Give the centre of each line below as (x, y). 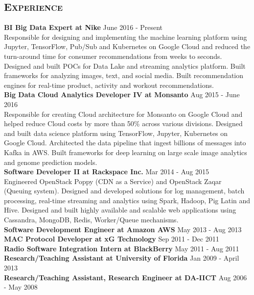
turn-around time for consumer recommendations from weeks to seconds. (113, 56)
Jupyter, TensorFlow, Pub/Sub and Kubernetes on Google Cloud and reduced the (127, 46)
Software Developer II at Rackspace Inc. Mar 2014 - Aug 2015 (107, 172)
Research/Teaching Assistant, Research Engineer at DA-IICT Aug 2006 (126, 277)
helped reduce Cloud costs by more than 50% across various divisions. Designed (123, 123)
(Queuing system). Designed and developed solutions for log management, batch (124, 191)
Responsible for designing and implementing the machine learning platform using (126, 37)
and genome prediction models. (51, 162)
